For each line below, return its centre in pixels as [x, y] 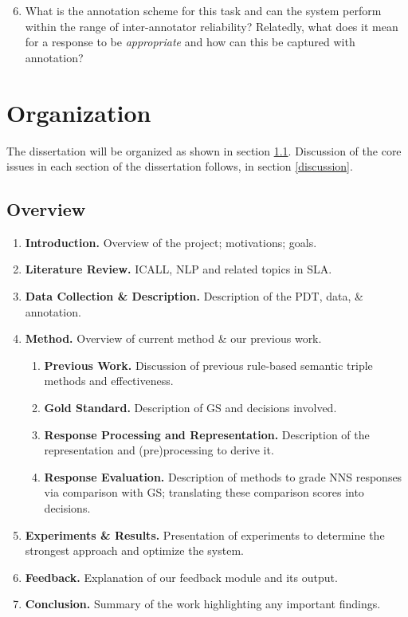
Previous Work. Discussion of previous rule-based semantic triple [208, 365]
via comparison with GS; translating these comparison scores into [204, 492]
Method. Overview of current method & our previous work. [173, 338]
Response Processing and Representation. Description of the [207, 434]
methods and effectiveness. [109, 381]
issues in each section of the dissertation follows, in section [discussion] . [180, 166]
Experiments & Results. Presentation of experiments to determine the [205, 534]
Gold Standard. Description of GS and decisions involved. [190, 408]
